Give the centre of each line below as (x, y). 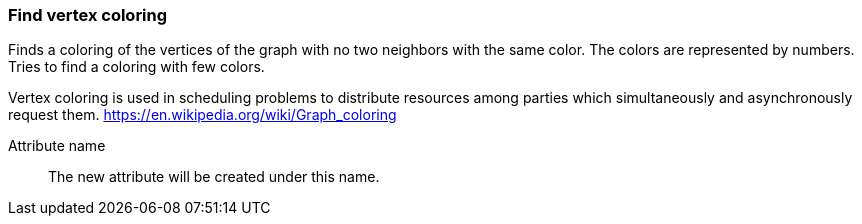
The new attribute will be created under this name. (214, 177)
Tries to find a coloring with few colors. (136, 67)
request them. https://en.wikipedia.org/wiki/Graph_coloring (202, 115)
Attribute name (57, 146)
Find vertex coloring (88, 15)
